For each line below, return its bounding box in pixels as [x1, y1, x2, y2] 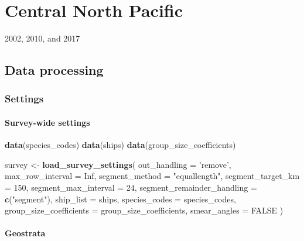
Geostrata [5, 227, 46, 239]
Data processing [5, 61, 104, 79]
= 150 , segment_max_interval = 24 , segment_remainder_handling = [5, 181, 257, 193]
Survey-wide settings [5, 116, 90, 128]
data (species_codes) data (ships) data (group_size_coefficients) [5, 139, 236, 151]
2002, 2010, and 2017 [5, 32, 80, 44]
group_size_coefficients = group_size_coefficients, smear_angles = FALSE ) [5, 204, 283, 216]
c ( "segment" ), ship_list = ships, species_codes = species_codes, [5, 192, 236, 205]
